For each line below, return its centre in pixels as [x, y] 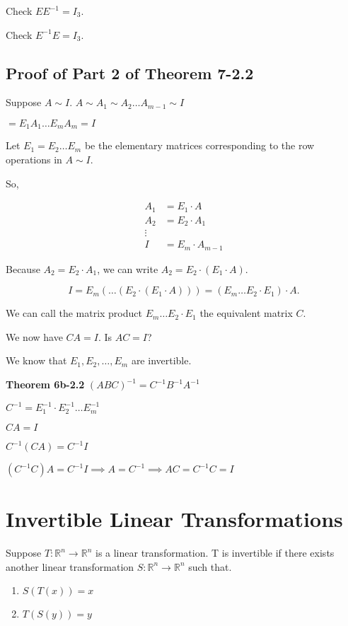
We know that [36, 360]
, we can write [128, 268]
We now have [34, 336]
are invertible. [161, 360]
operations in [34, 160]
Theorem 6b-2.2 [45, 384]
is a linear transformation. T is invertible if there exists [215, 553]
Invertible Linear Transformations [174, 519]
